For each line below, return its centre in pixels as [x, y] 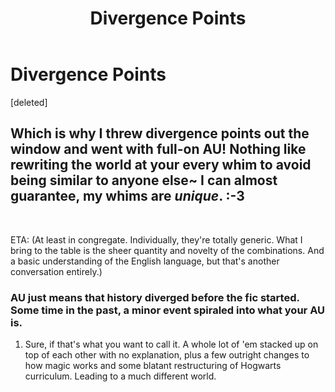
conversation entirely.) [56, 271]
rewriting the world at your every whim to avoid [161, 165]
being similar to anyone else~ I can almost [144, 180]
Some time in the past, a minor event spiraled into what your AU [167, 310]
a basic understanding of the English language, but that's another [145, 261]
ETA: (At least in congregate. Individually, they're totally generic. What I [156, 239]
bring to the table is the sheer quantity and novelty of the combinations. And [167, 250]
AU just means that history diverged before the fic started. [155, 297]
